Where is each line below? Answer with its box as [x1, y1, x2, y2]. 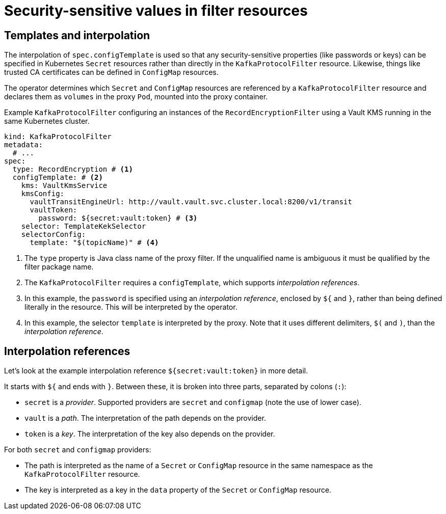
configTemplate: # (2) [12, 173, 103, 182]
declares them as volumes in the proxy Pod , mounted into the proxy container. [4, 92, 268, 101]
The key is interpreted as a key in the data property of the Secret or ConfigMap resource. [24, 485, 331, 495]
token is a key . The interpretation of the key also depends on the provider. [24, 429, 275, 439]
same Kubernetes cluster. [4, 117, 90, 126]
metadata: [4, 141, 43, 149]
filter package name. [24, 262, 94, 272]
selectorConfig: [21, 230, 86, 239]
